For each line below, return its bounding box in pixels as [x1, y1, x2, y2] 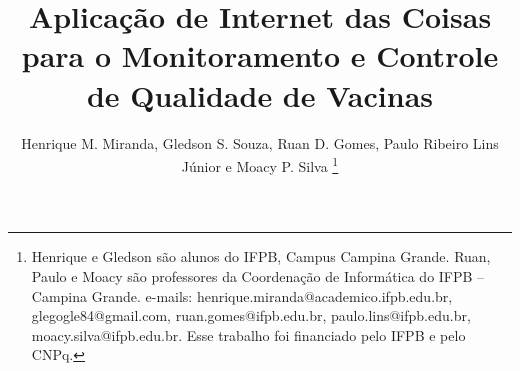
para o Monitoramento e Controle [21, 35, 499, 76]
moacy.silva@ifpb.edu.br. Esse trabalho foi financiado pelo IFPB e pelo [31, 324, 466, 345]
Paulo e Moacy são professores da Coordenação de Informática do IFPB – [31, 265, 485, 286]
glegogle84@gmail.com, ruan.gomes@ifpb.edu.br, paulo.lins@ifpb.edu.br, [31, 305, 471, 326]
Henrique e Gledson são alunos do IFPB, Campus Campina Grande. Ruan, [31, 246, 491, 267]
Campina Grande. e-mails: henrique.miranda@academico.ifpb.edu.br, [31, 285, 453, 306]
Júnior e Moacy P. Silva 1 [181, 153, 339, 176]
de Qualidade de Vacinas [86, 74, 434, 115]
